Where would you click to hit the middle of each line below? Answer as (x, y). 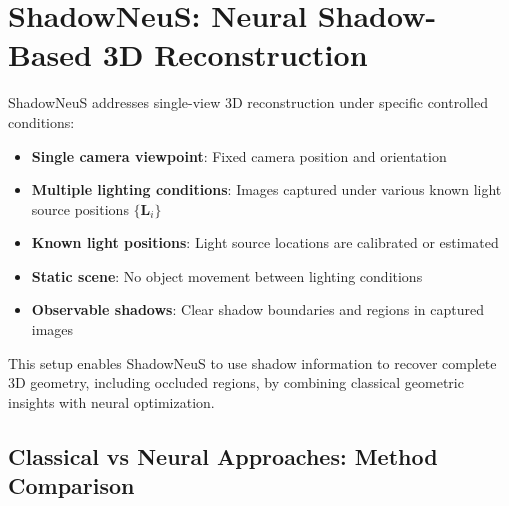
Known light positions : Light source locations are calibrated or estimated (265, 242)
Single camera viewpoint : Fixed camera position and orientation (239, 155)
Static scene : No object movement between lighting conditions (227, 275)
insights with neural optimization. (111, 401)
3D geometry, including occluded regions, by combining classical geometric (236, 382)
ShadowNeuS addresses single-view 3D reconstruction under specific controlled (248, 102)
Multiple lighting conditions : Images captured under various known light (266, 189)
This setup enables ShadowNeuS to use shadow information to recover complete (252, 362)
